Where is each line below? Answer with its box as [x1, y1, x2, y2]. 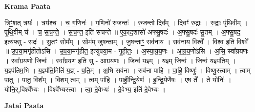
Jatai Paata [4, 100, 44, 111]
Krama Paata [4, 1, 50, 11]
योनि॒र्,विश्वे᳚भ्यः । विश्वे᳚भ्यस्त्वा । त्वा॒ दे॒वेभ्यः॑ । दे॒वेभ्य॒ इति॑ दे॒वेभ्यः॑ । [4, 84, 166, 94]
